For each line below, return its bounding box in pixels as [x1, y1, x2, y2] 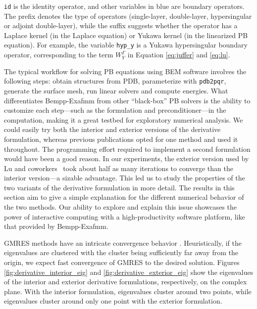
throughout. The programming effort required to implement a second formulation [4, 143, 251, 154]
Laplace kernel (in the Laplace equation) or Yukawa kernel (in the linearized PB [4, 30, 248, 40]
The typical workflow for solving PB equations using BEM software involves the [4, 66, 247, 76]
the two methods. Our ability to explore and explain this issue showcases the [4, 202, 237, 212]
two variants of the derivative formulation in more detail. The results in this [4, 182, 235, 192]
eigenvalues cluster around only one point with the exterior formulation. [4, 296, 222, 306]
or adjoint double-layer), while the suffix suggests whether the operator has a [4, 20, 238, 31]
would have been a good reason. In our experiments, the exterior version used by [4, 153, 249, 164]
